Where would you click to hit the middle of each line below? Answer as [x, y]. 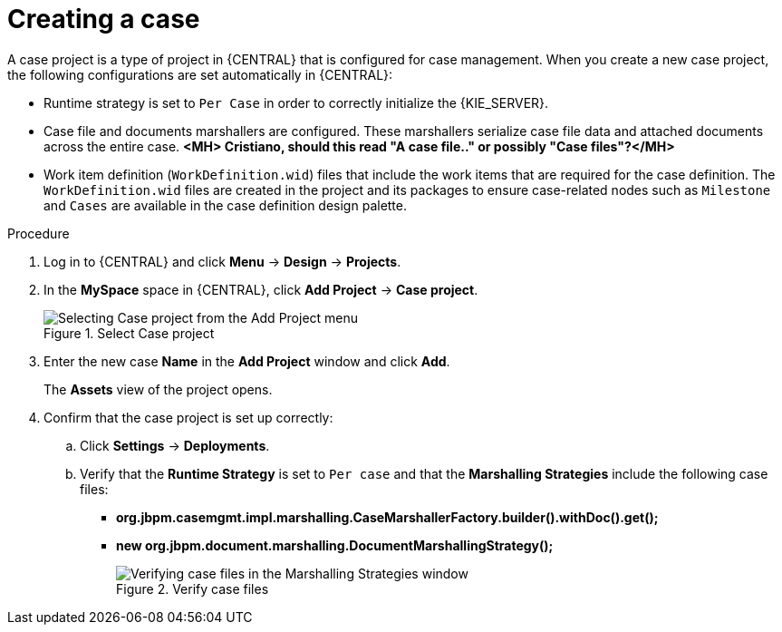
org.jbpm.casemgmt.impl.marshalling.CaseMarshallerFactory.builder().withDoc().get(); [387, 517]
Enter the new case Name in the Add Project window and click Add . [247, 361]
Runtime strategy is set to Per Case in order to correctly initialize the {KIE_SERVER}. [296, 102]
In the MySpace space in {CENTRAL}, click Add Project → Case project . [261, 289]
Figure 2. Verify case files [193, 588]
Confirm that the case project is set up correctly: [188, 417]
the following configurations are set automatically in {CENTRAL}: [200, 74]
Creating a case [104, 19]
